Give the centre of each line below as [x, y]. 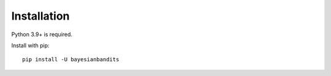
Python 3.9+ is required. [42, 34]
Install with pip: [30, 45]
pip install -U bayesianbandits [71, 59]
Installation [40, 16]
